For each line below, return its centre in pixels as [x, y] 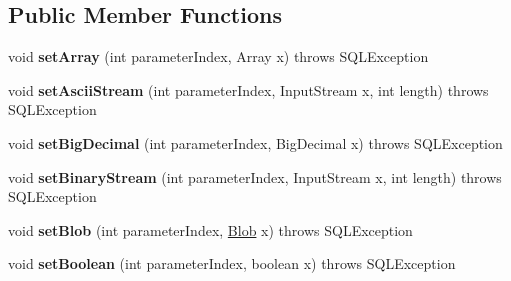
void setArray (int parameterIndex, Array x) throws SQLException [218, 56]
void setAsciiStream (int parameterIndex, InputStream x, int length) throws [248, 89]
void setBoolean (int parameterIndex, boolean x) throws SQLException [232, 263]
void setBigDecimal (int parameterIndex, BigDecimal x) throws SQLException [255, 142]
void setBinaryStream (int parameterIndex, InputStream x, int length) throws [255, 176]
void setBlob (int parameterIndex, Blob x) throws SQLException [210, 229]
